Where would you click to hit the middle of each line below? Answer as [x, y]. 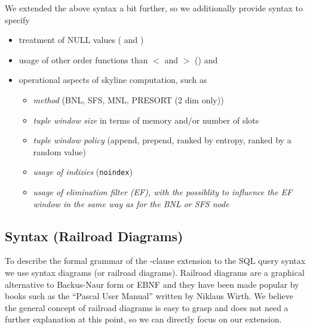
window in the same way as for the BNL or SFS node [131, 203]
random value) [59, 151]
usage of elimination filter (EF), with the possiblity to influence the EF [163, 192]
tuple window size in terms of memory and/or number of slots [146, 120]
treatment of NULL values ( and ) [81, 40]
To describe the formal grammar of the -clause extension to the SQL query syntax [155, 261]
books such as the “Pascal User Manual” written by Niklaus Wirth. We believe [149, 296]
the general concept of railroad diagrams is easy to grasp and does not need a [147, 307]
